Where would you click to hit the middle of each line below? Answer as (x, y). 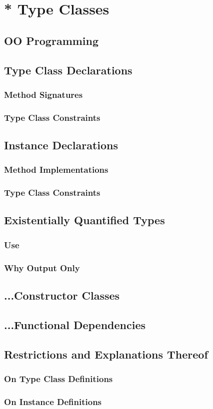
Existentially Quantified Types (84, 220)
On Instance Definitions (53, 401)
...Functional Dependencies (75, 324)
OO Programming (51, 40)
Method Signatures (43, 94)
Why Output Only (42, 267)
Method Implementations (56, 170)
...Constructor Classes (62, 295)
